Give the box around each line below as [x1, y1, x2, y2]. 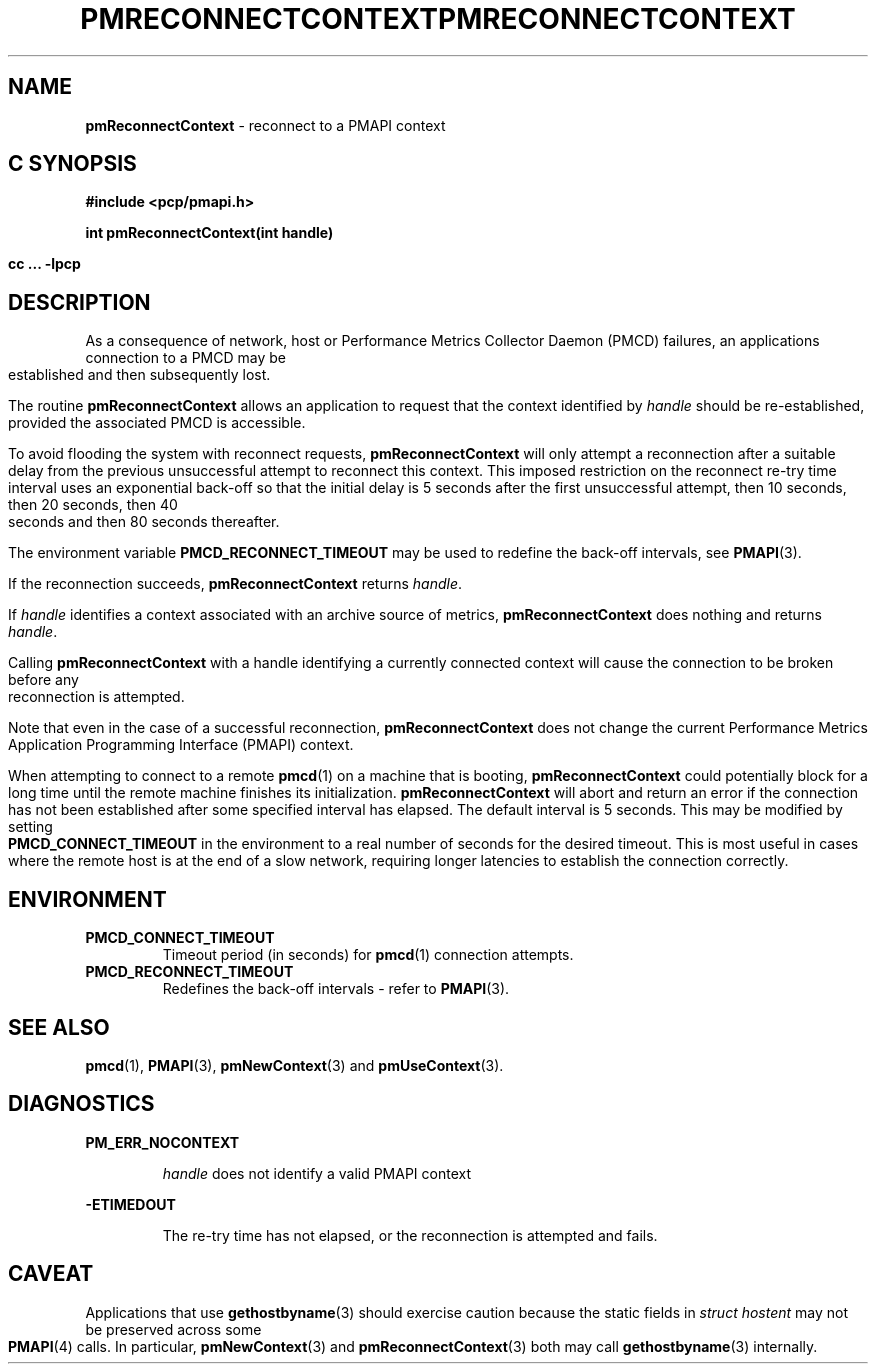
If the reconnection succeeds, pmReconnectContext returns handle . [8, 575, 463, 593]
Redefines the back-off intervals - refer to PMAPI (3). [162, 980, 510, 998]
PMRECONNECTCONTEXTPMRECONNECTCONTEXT [80, 2, 796, 36]
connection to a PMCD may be [85, 349, 286, 367]
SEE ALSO [8, 1014, 110, 1040]
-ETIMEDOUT [85, 1195, 176, 1213]
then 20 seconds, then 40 [8, 496, 178, 514]
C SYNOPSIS [8, 151, 137, 177]
